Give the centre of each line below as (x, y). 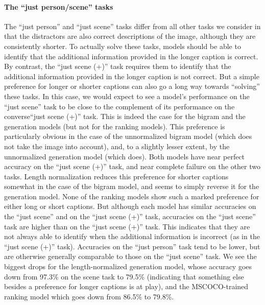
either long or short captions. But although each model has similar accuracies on (130, 206)
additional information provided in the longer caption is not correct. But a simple (132, 76)
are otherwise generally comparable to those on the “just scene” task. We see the (130, 256)
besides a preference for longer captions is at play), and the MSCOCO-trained (126, 286)
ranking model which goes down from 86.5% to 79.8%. (89, 296)
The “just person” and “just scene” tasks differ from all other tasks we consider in (132, 26)
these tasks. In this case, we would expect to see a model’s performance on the (127, 96)
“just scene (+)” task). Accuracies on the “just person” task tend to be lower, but (132, 246)
